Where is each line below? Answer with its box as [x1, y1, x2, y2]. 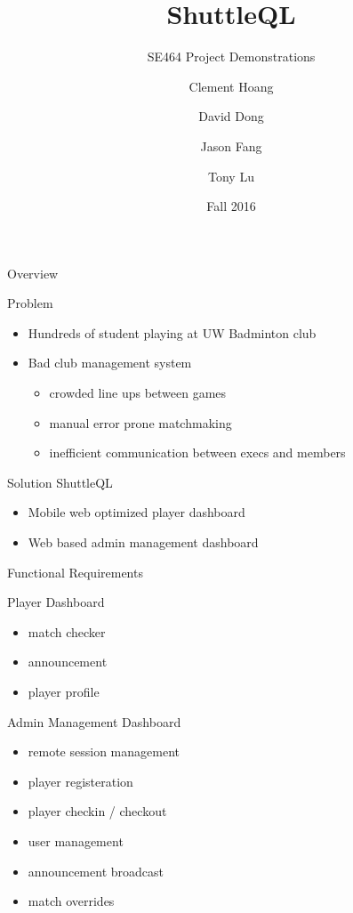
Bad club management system [28, 353, 192, 372]
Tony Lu [208, 166, 254, 185]
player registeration [28, 772, 133, 790]
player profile [28, 683, 100, 700]
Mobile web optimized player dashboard [28, 503, 245, 521]
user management [28, 831, 124, 850]
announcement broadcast [28, 861, 164, 880]
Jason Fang [200, 136, 262, 155]
